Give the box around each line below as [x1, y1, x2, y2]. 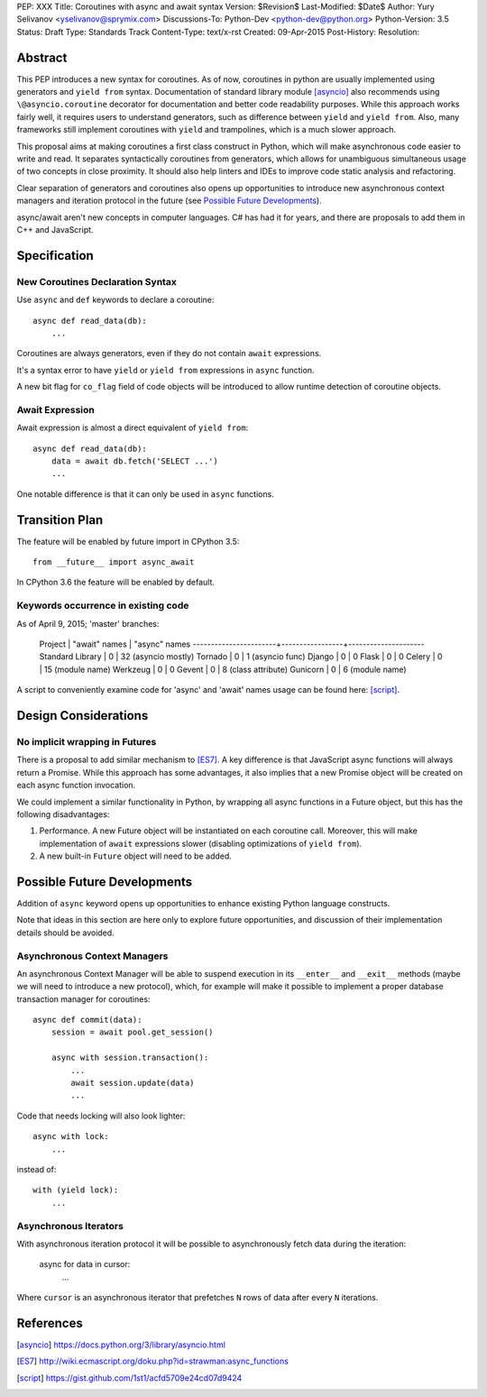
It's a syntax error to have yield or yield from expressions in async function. [16, 364, 315, 375]
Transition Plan [16, 512, 104, 528]
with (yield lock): [32, 1185, 119, 1195]
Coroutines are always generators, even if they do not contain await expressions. [16, 348, 322, 359]
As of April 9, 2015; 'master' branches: [16, 618, 160, 629]
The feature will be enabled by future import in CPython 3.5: [16, 536, 240, 547]
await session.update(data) [70, 1078, 195, 1089]
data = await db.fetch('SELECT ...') [51, 456, 218, 466]
